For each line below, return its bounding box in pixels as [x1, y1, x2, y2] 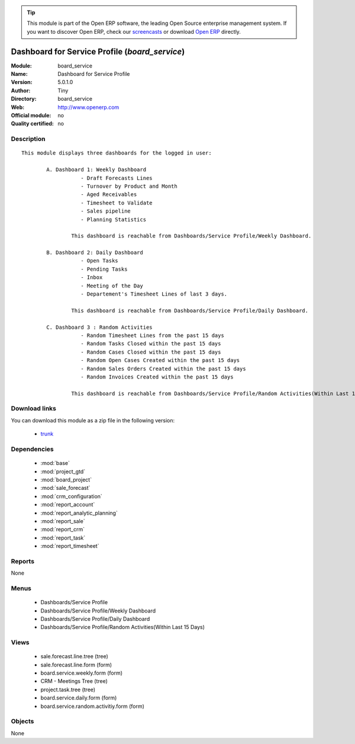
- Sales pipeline [80, 208, 131, 214]
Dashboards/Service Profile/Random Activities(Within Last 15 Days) [40, 624, 205, 631]
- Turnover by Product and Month [80, 182, 177, 190]
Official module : [11, 112, 51, 119]
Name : [11, 70, 28, 78]
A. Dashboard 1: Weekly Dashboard [46, 166, 147, 173]
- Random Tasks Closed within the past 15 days [80, 341, 221, 347]
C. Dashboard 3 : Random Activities [46, 323, 153, 331]
